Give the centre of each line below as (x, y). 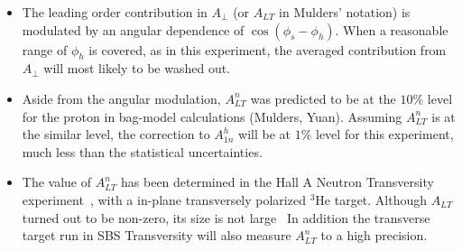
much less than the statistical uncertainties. (142, 151)
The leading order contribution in (115, 12)
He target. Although (371, 199)
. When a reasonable (392, 29)
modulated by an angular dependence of (133, 29)
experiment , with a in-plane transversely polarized (164, 199)
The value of (57, 182)
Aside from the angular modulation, (121, 98)
